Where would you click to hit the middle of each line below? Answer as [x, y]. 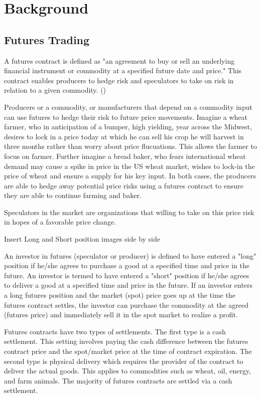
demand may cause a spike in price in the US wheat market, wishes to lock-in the [129, 166]
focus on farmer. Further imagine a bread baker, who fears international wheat [125, 156]
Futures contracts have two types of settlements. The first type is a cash [115, 331]
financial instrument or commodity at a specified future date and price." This [123, 70]
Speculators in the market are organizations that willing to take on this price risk [129, 212]
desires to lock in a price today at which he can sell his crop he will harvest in [124, 136]
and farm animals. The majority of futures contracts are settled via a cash [118, 380]
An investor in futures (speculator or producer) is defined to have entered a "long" [130, 255]
